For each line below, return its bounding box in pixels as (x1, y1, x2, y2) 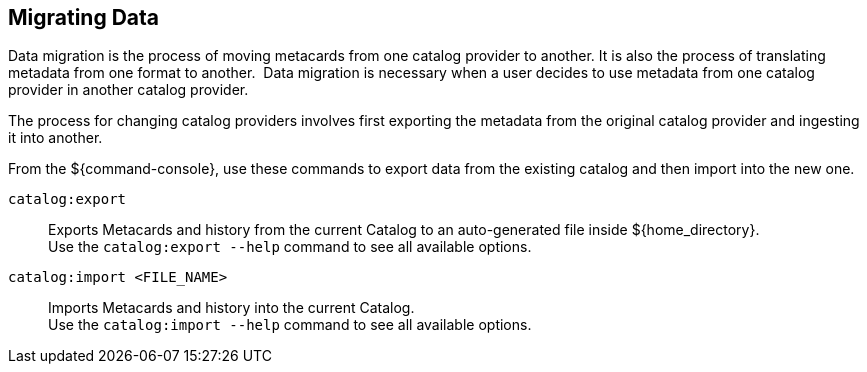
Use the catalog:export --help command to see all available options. (48, 238, 532, 256)
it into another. (8, 129, 103, 147)
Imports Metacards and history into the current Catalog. (48, 299, 415, 317)
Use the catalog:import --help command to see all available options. (48, 316, 532, 334)
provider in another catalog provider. (8, 81, 249, 99)
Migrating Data (8, 5, 160, 30)
